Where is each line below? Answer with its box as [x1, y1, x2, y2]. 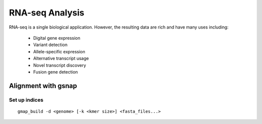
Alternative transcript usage [33, 56, 89, 62]
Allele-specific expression [33, 48, 85, 54]
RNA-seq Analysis [9, 7, 84, 18]
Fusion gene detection [33, 69, 78, 75]
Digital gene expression [33, 35, 81, 41]
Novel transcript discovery [33, 62, 86, 68]
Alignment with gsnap [9, 81, 77, 90]
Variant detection [33, 42, 68, 48]
